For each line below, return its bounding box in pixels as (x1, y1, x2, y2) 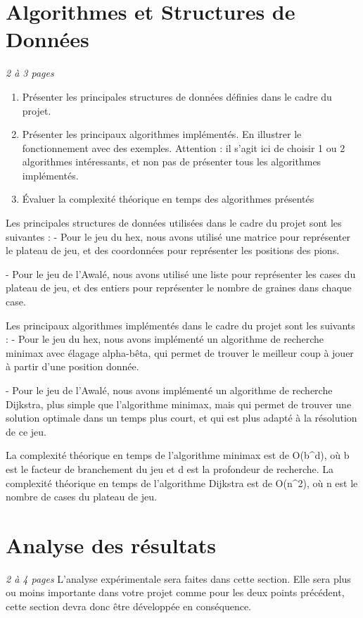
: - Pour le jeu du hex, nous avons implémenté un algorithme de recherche (6, 332, 324, 346)
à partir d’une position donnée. (6, 359, 139, 374)
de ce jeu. (6, 424, 46, 439)
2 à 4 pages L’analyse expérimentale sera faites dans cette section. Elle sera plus (6, 571, 351, 586)
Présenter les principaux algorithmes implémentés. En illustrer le (22, 127, 302, 141)
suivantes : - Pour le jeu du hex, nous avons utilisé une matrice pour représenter (6, 229, 351, 244)
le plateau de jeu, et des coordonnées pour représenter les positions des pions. (6, 243, 340, 258)
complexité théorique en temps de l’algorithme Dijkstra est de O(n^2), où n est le (6, 475, 358, 490)
